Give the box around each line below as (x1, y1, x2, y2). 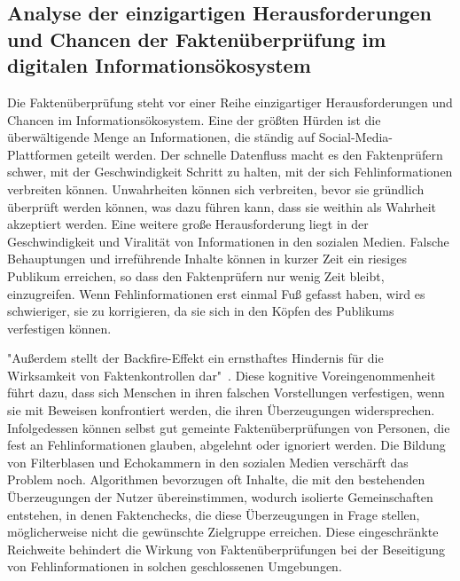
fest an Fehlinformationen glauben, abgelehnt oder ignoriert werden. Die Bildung (7, 436, 446, 454)
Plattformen (7, 145, 73, 163)
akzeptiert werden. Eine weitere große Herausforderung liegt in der (7, 215, 369, 233)
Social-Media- (318, 128, 393, 146)
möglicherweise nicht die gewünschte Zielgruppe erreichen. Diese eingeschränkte (7, 522, 439, 541)
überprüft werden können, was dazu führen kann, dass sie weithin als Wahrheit (7, 197, 437, 216)
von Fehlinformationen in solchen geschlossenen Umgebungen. (7, 557, 342, 576)
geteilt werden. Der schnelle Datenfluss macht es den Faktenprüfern (76, 145, 443, 163)
